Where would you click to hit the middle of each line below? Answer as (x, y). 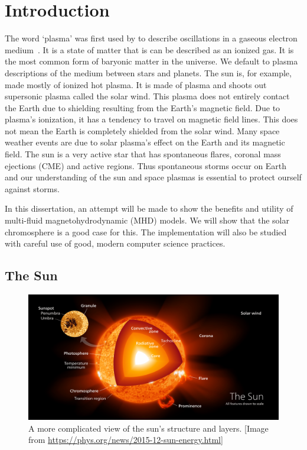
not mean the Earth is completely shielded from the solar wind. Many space (142, 130)
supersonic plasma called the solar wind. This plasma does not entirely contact (147, 96)
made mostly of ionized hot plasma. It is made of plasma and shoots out (136, 84)
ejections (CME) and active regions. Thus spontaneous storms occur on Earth (146, 165)
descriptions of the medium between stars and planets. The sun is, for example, (148, 72)
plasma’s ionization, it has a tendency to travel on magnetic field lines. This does (151, 119)
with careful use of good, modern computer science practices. (115, 243)
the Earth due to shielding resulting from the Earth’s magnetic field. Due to (143, 107)
